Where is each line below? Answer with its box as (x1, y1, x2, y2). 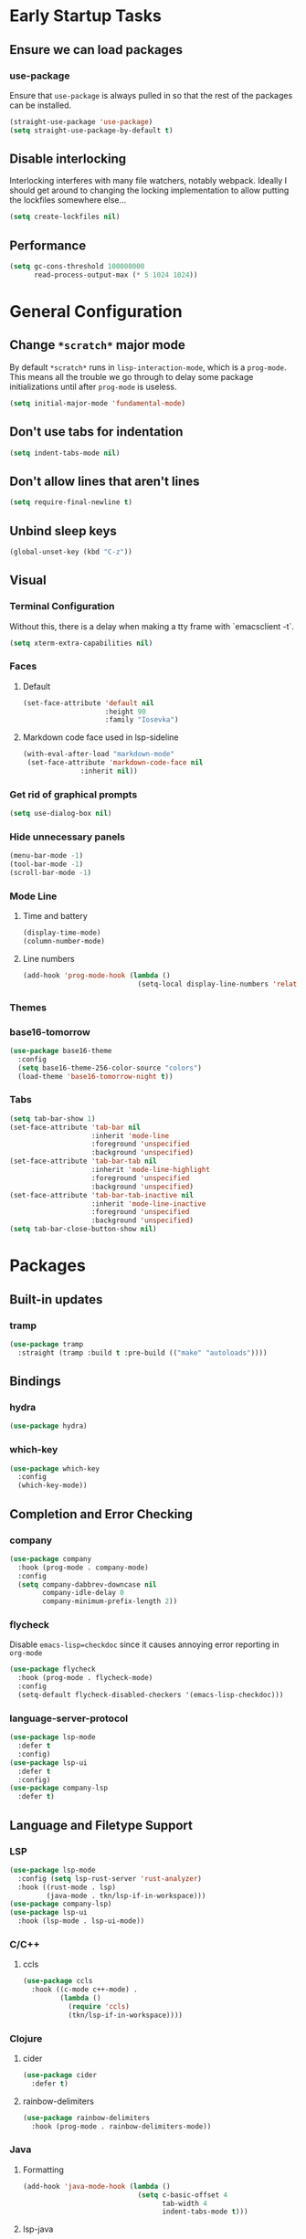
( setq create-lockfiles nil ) (9, 212, 121, 222)
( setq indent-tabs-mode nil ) (9, 449, 121, 458)
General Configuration (9, 301, 183, 322)
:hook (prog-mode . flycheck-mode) (17, 1674, 153, 1683)
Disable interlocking (9, 152, 127, 167)
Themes (9, 1001, 47, 1014)
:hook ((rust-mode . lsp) (17, 1883, 117, 1892)
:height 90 (104, 707, 146, 716)
